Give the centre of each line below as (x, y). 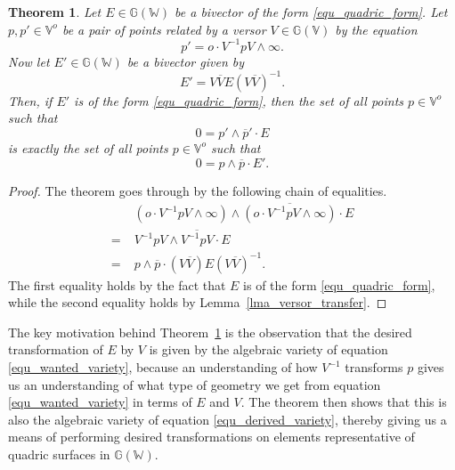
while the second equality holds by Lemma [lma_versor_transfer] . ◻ (198, 302)
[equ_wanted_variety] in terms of (100, 402)
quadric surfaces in (59, 454)
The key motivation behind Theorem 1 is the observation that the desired (210, 332)
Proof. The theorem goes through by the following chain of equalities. (198, 190)
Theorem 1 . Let (55, 12)
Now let (29, 61)
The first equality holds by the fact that (117, 284)
